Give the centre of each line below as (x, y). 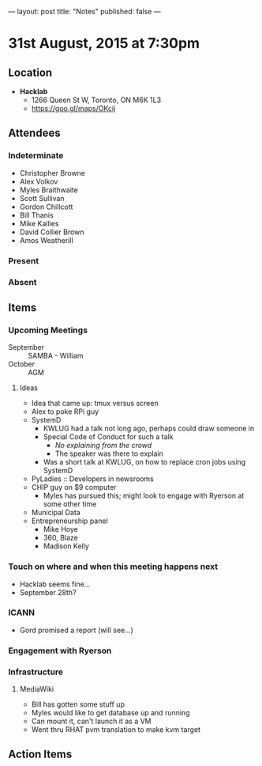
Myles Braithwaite (49, 190)
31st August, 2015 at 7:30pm (104, 44)
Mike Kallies (39, 223)
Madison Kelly (66, 546)
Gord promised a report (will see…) (77, 630)
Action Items (40, 755)
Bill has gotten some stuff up (78, 704)
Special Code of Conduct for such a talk (108, 437)
